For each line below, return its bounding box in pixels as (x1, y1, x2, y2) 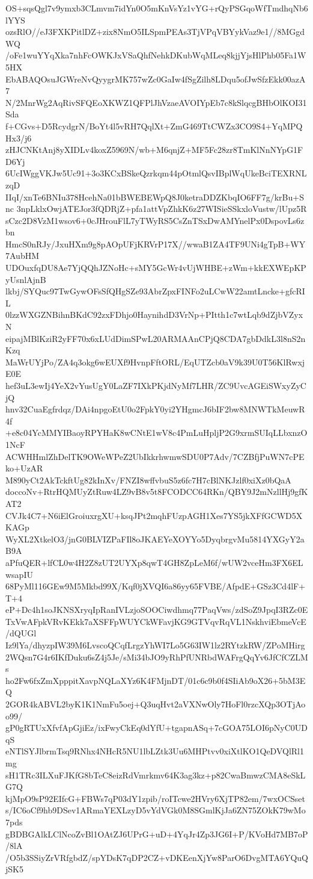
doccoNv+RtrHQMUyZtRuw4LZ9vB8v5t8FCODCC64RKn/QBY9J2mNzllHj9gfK (5, 485, 308, 498)
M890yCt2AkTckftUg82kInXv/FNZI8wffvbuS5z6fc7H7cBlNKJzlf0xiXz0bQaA (5, 473, 291, 486)
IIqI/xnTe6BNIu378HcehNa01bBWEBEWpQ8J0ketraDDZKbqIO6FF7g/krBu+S (5, 190, 304, 203)
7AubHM (5, 249, 40, 262)
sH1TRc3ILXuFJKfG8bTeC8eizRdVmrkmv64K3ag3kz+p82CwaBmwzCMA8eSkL (5, 768, 306, 781)
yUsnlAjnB (5, 273, 46, 285)
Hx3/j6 (5, 131, 32, 144)
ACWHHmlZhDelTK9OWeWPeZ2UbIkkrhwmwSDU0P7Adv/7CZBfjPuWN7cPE (5, 450, 305, 462)
